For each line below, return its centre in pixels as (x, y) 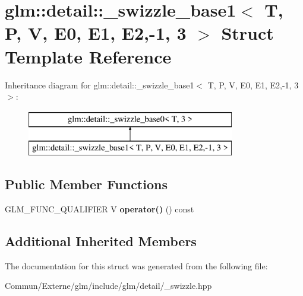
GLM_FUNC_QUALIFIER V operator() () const (100, 209)
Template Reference (88, 56)
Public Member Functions (86, 184)
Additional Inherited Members (101, 241)
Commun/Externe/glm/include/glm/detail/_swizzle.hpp (108, 286)
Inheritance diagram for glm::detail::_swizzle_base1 (100, 85)
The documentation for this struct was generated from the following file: (136, 265)
